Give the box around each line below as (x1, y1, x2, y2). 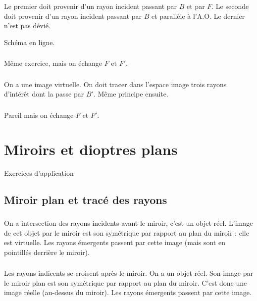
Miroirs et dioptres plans (4, 139, 178, 159)
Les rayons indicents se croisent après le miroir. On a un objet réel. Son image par (4, 268, 253, 278)
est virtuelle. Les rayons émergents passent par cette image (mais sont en (4, 237, 225, 248)
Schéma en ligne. (4, 37, 55, 47)
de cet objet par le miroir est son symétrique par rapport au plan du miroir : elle (4, 227, 249, 238)
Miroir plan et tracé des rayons (4, 192, 167, 207)
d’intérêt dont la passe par (4, 89, 84, 99)
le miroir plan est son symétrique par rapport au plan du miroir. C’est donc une (4, 277, 247, 288)
